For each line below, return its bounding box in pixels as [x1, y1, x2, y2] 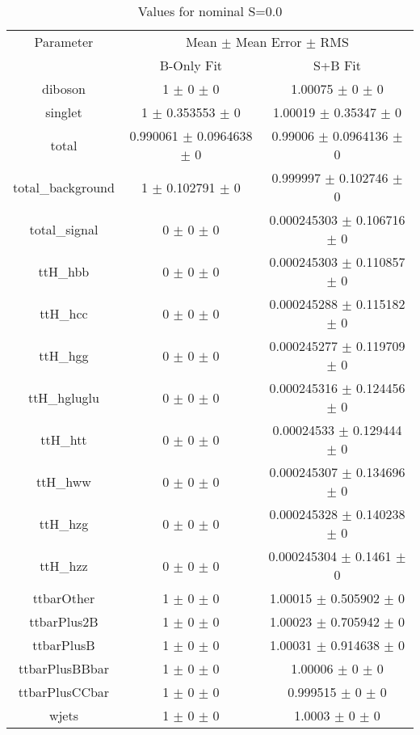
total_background [13, 177, 115, 196]
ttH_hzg [39, 513, 89, 533]
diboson [41, 79, 86, 98]
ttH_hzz [40, 555, 88, 575]
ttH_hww [36, 471, 91, 491]
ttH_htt [40, 429, 87, 449]
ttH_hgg [39, 345, 89, 365]
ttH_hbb [38, 261, 90, 281]
